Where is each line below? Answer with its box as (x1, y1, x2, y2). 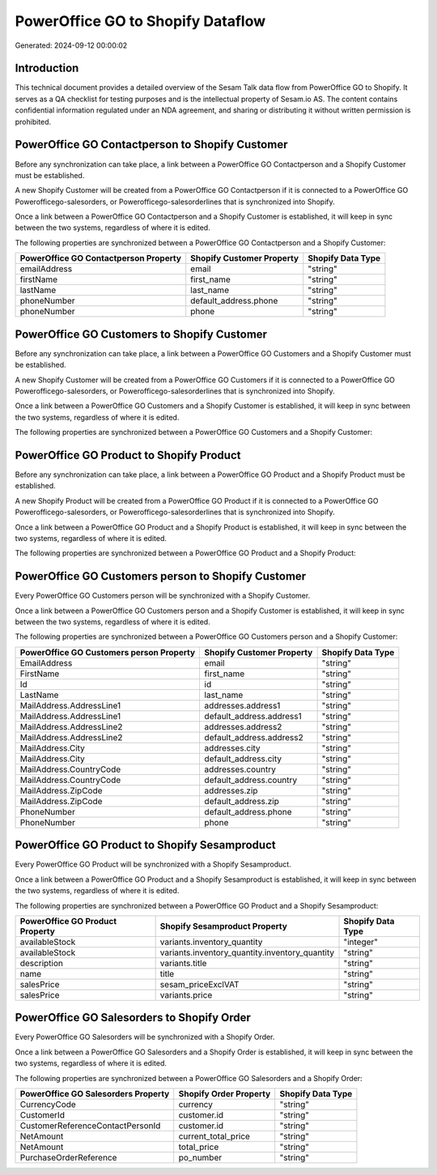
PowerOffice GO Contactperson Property (19, 253, 182, 264)
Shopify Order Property (178, 1088, 271, 1099)
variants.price (159, 989, 213, 1000)
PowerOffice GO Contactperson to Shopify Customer (15, 138, 288, 151)
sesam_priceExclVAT (159, 978, 240, 990)
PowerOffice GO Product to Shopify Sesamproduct (15, 838, 276, 852)
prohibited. (15, 117, 52, 126)
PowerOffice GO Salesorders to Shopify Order (15, 1011, 251, 1024)
